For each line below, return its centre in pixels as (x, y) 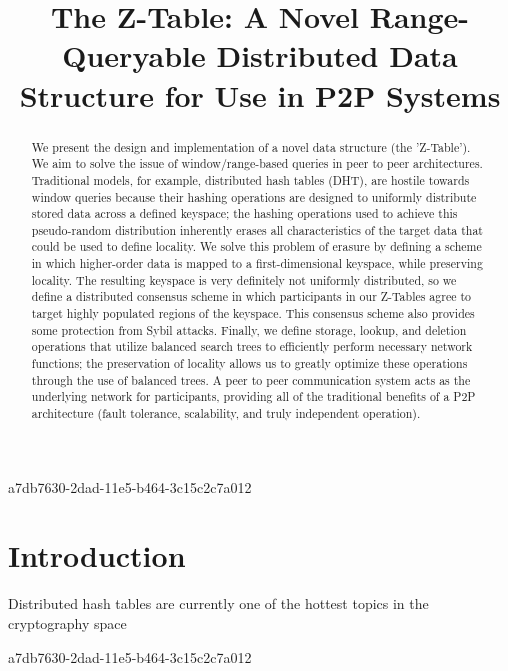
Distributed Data (337, 55)
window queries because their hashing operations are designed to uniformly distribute (254, 196)
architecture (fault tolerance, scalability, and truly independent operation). (226, 413)
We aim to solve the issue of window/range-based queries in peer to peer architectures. (257, 163)
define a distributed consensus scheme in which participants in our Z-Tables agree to (251, 296)
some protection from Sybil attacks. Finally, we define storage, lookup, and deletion (249, 329)
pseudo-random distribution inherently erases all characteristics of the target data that (257, 229)
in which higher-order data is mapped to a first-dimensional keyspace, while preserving (257, 263)
